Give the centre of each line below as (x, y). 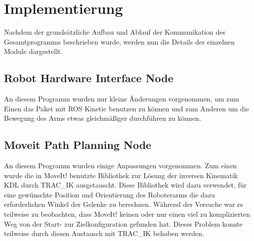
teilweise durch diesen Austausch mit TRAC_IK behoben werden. (104, 233)
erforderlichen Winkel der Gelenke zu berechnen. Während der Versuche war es (124, 204)
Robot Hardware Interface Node (89, 78)
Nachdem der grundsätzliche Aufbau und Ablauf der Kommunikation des (115, 32)
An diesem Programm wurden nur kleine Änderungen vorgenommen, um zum (122, 99)
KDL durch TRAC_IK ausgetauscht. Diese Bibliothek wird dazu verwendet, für (125, 185)
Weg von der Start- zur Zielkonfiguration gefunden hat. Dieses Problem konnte (123, 223)
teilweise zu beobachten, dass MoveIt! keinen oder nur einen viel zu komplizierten (127, 214)
